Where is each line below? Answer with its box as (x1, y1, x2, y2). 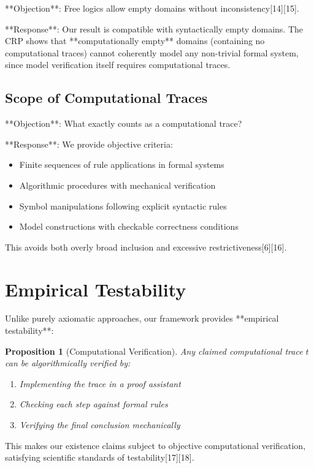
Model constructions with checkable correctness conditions (19, 220, 239, 233)
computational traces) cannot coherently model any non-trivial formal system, (5, 46, 299, 59)
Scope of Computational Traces (5, 88, 208, 107)
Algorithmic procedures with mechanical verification (19, 178, 216, 191)
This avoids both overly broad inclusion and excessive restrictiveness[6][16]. (5, 240, 287, 253)
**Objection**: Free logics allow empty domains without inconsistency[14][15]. (5, 2, 299, 14)
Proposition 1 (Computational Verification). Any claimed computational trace (5, 344, 303, 357)
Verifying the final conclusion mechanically (19, 418, 180, 431)
